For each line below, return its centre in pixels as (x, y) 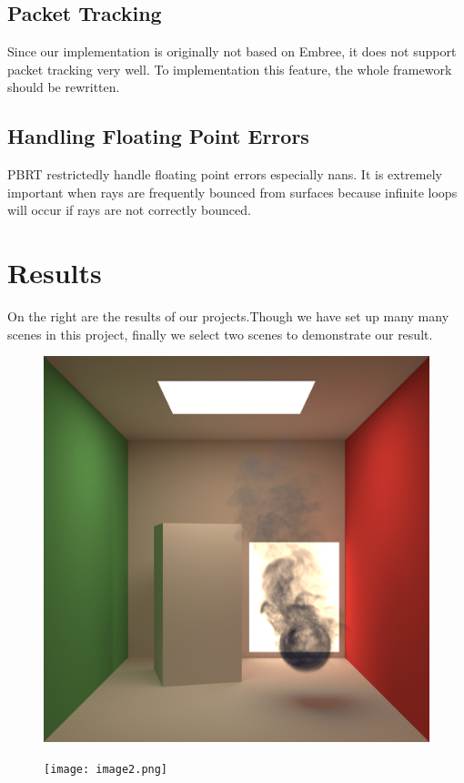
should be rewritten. (64, 87)
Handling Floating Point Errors (158, 136)
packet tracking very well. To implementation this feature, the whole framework (230, 69)
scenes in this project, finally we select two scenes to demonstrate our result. (220, 334)
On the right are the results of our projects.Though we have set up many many (228, 316)
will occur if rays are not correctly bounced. (129, 210)
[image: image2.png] (106, 769)
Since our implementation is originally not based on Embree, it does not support (232, 51)
